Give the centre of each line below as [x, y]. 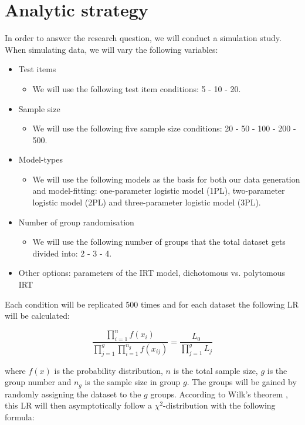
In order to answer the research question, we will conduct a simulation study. [143, 38]
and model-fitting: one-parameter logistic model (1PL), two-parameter [159, 190]
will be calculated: [37, 316]
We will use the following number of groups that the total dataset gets [159, 242]
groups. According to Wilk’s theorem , [219, 394]
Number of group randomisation [76, 222]
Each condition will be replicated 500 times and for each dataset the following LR [152, 304]
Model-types [40, 159]
